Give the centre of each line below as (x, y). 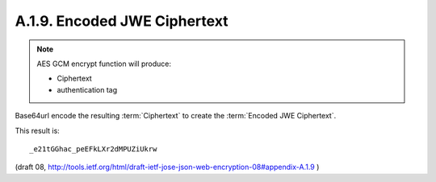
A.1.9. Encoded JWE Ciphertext (122, 21)
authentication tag (87, 89)
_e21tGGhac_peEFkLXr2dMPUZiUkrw (93, 149)
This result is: (37, 130)
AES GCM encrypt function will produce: (104, 64)
